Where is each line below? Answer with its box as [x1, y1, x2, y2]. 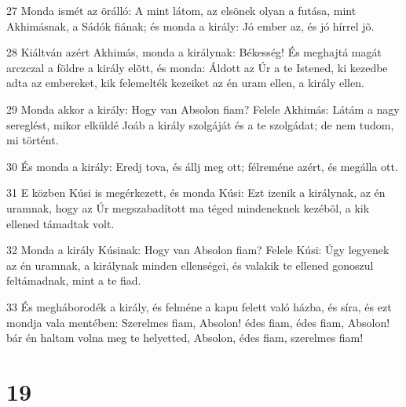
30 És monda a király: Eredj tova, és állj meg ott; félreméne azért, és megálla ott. [6, 158, 398, 174]
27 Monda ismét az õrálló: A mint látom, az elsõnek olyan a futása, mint [6, 2, 357, 18]
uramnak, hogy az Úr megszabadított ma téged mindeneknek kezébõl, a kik [6, 199, 370, 216]
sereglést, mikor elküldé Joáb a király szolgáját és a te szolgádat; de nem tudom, [6, 116, 394, 133]
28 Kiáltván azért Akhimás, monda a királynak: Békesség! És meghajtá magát [6, 44, 382, 60]
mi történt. [6, 132, 59, 148]
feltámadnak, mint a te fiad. [6, 272, 141, 289]
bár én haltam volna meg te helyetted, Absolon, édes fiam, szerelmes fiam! [6, 329, 364, 346]
